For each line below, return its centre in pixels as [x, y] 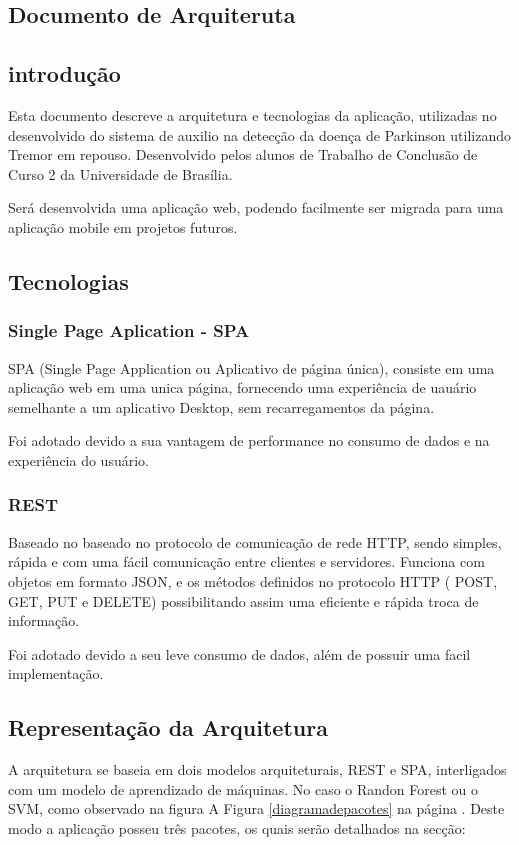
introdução [64, 73]
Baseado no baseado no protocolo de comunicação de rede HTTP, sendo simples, [255, 541]
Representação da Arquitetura [168, 727]
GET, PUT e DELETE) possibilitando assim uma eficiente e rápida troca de [243, 600]
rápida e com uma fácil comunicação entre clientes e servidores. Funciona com [246, 561]
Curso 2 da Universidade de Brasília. [120, 173]
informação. [44, 620]
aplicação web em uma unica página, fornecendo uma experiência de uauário [242, 387]
